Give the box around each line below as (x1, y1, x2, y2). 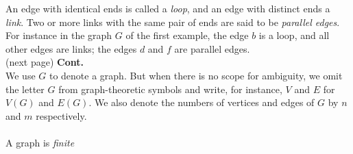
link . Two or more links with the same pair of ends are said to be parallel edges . (5, 14, 340, 29)
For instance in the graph (5, 28, 112, 42)
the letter (5, 81, 45, 96)
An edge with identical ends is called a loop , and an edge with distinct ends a (5, 1, 330, 15)
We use (5, 68, 36, 82)
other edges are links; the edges (5, 41, 137, 55)
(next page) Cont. (5, 55, 84, 69)
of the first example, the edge (125, 28, 249, 42)
